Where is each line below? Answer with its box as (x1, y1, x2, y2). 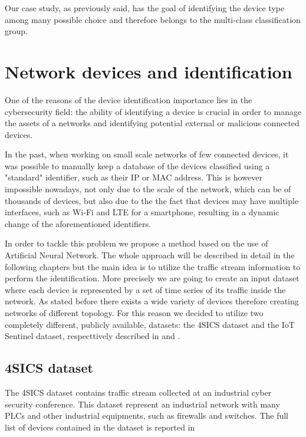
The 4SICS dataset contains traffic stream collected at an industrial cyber (5, 386, 272, 398)
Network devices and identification (5, 59, 292, 83)
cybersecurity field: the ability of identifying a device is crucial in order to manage (5, 105, 302, 117)
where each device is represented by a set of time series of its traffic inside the (5, 283, 286, 295)
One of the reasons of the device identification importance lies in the (5, 93, 252, 106)
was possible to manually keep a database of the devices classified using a (5, 159, 270, 172)
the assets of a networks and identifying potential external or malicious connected (5, 117, 300, 129)
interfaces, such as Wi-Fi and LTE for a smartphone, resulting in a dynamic (5, 206, 279, 218)
